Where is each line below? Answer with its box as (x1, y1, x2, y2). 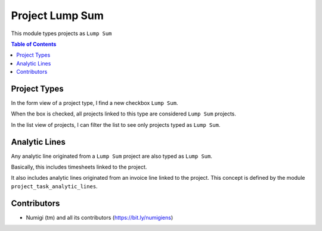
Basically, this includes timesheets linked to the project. (11, 164, 147, 171)
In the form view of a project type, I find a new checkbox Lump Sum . (11, 99, 178, 107)
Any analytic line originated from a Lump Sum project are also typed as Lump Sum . (11, 152, 213, 160)
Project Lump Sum (11, 9, 104, 22)
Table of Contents (11, 40, 57, 48)
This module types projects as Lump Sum (11, 30, 112, 37)
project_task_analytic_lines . (11, 182, 98, 190)
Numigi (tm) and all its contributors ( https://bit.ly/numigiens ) (26, 214, 174, 221)
